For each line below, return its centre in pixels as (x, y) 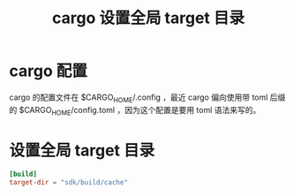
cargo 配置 (49, 71)
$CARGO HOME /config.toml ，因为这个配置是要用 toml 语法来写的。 (140, 111)
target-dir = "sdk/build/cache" (68, 183)
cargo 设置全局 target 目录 (148, 18)
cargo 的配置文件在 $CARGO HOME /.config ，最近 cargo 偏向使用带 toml (139, 98)
